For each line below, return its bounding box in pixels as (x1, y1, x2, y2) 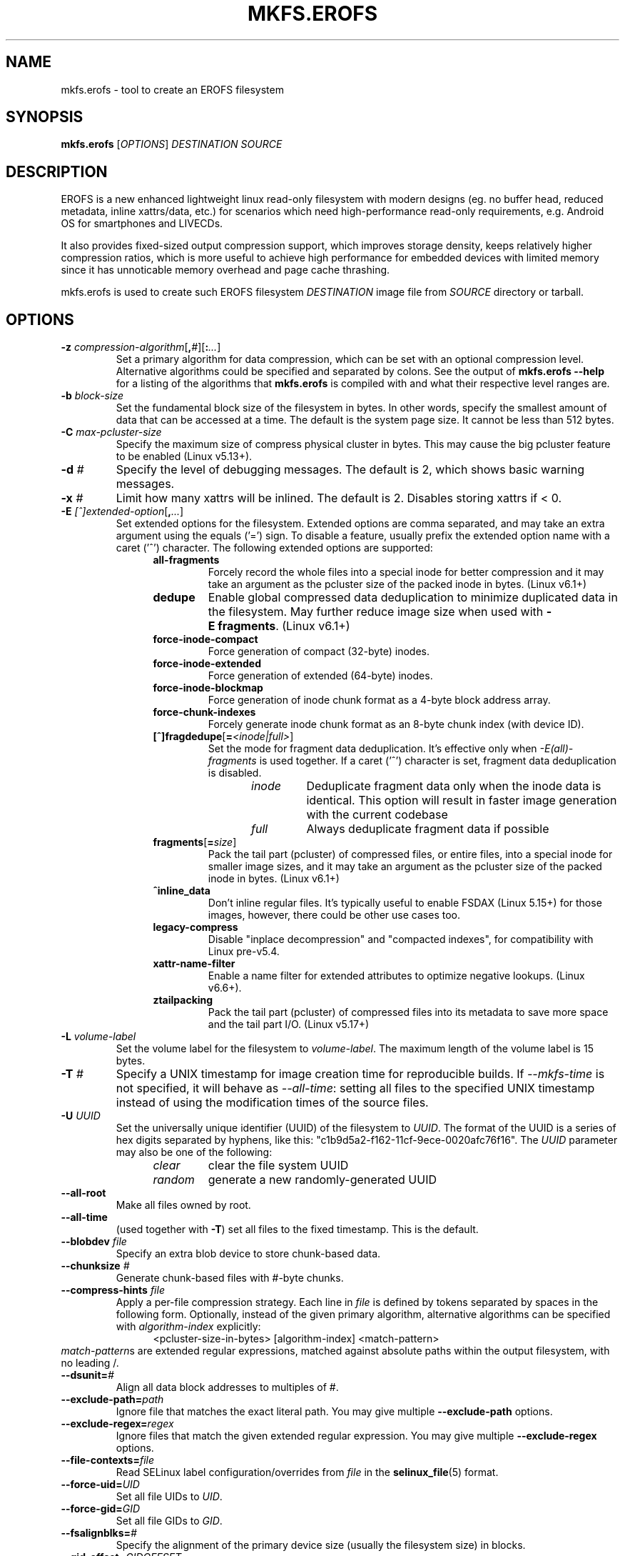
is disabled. (208, 767, 262, 779)
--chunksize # (61, 1260, 130, 1272)
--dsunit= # (61, 1369, 114, 1382)
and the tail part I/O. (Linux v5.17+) (208, 1018, 370, 1031)
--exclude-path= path (61, 1393, 164, 1406)
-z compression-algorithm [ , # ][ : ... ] (61, 341, 221, 354)
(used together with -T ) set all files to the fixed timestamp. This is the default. (116, 1223, 479, 1236)
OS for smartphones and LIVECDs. (61, 217, 223, 230)
